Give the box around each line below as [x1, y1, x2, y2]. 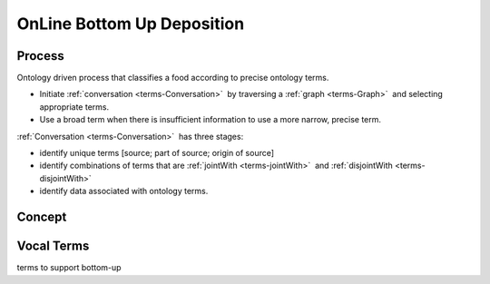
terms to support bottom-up [16, 262, 122, 273]
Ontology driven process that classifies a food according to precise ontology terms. [16, 73, 329, 83]
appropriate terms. [39, 101, 109, 113]
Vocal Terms [16, 239, 90, 254]
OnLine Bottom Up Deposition [16, 14, 245, 34]
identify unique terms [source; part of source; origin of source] [39, 148, 275, 159]
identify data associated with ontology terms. [39, 186, 209, 197]
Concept [16, 210, 67, 224]
